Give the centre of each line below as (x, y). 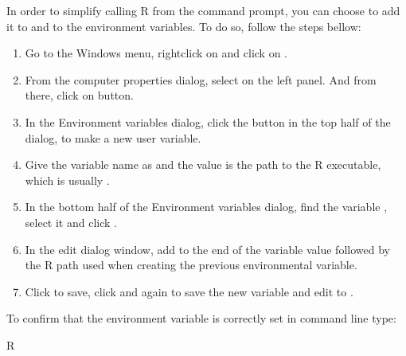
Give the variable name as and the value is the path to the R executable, (203, 164)
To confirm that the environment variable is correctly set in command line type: (201, 318)
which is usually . (67, 180)
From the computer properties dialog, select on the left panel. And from (201, 79)
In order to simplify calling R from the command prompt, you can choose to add (203, 10)
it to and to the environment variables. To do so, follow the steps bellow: (184, 26)
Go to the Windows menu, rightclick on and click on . (156, 53)
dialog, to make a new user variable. (113, 137)
